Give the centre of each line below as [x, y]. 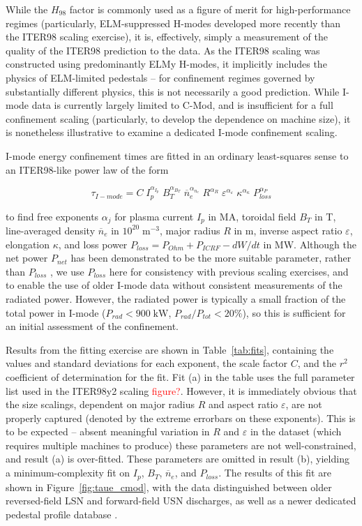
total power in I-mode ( [56, 312]
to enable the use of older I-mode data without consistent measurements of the [174, 285]
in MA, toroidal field [252, 216]
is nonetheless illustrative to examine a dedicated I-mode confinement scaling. [172, 132]
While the [27, 9]
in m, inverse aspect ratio [288, 230]
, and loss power [93, 244]
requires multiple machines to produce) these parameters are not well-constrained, [181, 445]
